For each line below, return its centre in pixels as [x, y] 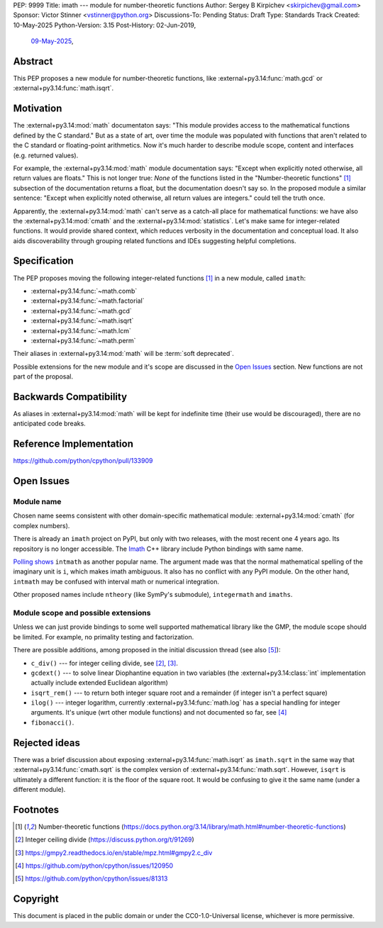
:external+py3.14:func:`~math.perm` [83, 340]
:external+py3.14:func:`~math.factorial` [88, 301]
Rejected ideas [47, 743]
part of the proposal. [43, 376]
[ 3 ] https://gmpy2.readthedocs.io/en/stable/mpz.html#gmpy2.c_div [114, 852]
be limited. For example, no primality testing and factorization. [104, 637]
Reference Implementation [73, 444]
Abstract [33, 61]
